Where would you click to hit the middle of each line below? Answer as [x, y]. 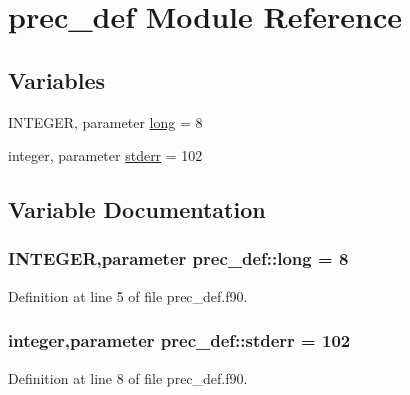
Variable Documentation [137, 209]
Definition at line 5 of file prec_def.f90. [128, 295]
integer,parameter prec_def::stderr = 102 [179, 340]
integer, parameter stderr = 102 [105, 155]
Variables [57, 79]
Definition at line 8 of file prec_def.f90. [128, 377]
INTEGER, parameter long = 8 [105, 121]
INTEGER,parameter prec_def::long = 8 [178, 258]
